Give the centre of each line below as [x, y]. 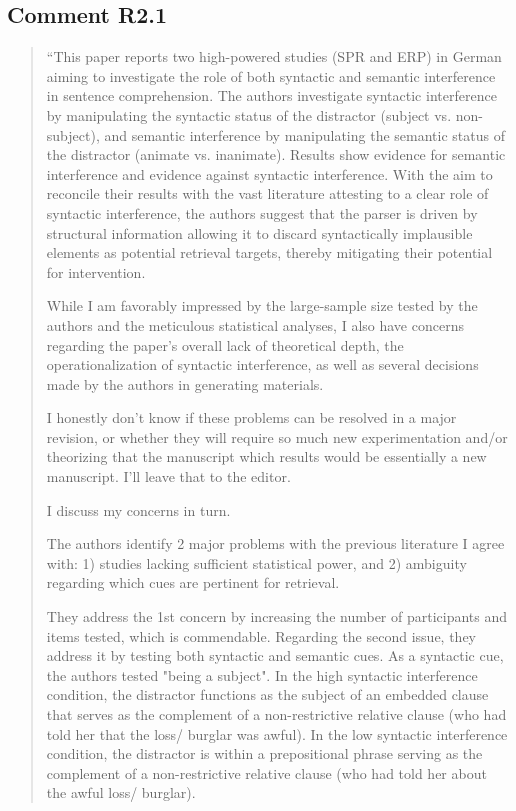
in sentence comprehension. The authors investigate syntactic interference [271, 95]
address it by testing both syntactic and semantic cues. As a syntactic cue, [275, 655]
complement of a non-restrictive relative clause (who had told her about [266, 772]
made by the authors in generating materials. [185, 383]
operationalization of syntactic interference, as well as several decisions [262, 364]
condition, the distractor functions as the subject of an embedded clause [267, 694]
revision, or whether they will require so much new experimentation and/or [277, 436]
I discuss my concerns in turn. [138, 509]
